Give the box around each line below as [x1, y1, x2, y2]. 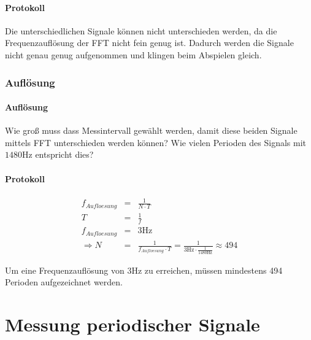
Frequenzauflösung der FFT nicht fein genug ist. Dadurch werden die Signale [5, 36, 294, 49]
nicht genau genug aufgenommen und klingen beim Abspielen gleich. [5, 48, 262, 61]
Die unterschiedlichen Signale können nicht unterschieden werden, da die [5, 24, 277, 37]
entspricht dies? [35, 148, 94, 161]
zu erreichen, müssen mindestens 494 [144, 263, 283, 276]
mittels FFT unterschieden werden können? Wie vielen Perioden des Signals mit [5, 136, 306, 149]
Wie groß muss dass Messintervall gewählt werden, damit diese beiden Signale [5, 124, 298, 137]
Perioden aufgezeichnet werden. [5, 276, 123, 288]
